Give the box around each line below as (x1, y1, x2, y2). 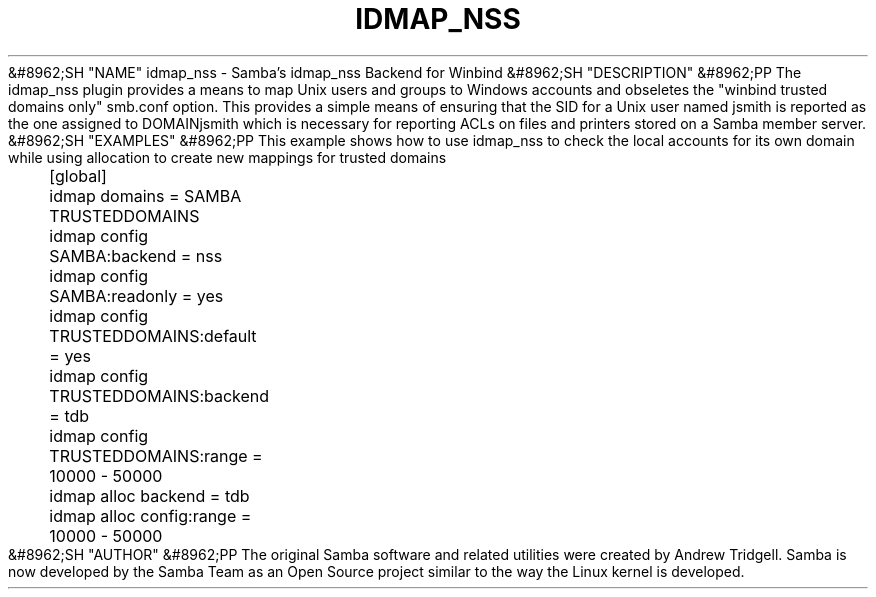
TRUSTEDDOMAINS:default (49, 325, 257, 346)
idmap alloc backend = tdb (49, 485, 250, 506)
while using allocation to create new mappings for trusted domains (8, 148, 447, 166)
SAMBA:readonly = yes (49, 285, 224, 306)
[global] (49, 165, 107, 186)
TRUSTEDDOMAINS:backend (49, 385, 270, 406)
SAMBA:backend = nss (49, 245, 223, 266)
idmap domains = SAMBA (49, 185, 242, 206)
